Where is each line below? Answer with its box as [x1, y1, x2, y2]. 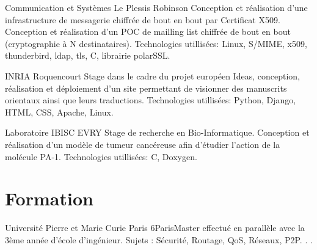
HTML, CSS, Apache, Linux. [5, 105, 114, 118]
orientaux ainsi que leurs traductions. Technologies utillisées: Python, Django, [5, 94, 296, 106]
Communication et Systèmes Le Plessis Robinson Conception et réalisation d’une [5, 1, 308, 13]
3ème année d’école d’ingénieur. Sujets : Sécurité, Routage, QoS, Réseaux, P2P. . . [5, 233, 313, 246]
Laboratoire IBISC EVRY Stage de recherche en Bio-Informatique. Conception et [5, 126, 310, 139]
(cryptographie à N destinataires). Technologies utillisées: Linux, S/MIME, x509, [5, 37, 307, 50]
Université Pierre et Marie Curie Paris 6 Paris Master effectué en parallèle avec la [5, 221, 305, 234]
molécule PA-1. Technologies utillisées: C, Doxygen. [5, 150, 197, 163]
